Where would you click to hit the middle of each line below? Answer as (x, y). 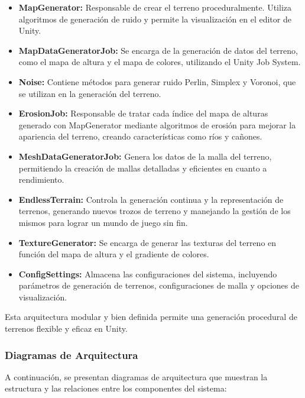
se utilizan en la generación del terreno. (90, 93)
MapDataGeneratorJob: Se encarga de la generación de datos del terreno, (158, 50)
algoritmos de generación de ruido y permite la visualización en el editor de (155, 19)
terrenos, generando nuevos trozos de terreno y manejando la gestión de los (155, 211)
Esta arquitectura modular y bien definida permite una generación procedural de (151, 317)
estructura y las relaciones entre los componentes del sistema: (116, 388)
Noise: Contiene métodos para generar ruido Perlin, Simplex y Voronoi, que (157, 81)
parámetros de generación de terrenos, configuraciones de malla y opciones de (159, 285)
